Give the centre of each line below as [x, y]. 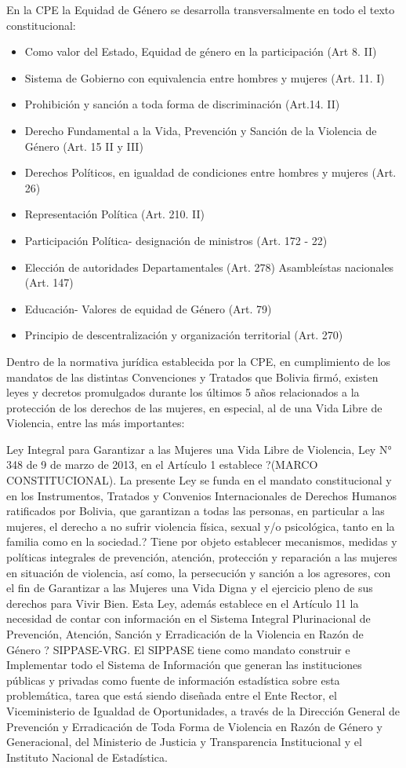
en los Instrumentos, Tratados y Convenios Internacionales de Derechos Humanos [201, 495]
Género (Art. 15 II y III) [84, 146]
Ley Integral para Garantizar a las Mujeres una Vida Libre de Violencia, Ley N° [199, 449]
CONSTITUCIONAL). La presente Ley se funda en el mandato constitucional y [199, 480]
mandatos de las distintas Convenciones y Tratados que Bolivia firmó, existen [192, 377]
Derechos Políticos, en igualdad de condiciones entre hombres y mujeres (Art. [210, 172]
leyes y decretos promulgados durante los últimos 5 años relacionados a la [183, 392]
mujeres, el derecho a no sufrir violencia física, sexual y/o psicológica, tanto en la [201, 526]
